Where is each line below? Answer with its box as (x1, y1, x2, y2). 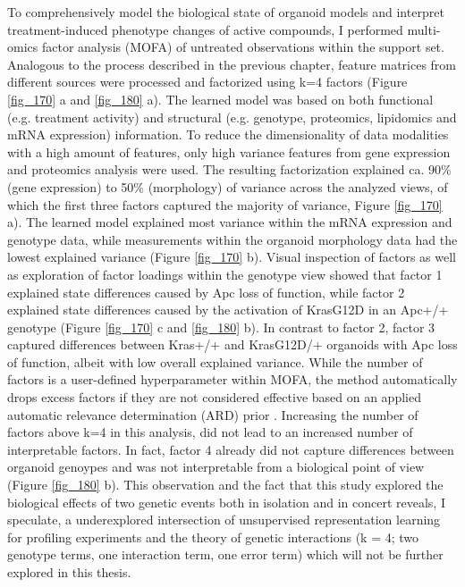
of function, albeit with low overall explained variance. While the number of (7, 352, 423, 371)
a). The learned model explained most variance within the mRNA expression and (7, 213, 452, 231)
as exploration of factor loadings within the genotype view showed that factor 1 (7, 264, 443, 283)
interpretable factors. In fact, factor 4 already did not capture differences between (7, 440, 454, 458)
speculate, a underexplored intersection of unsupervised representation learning (7, 510, 441, 529)
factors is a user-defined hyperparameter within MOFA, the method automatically (7, 370, 458, 389)
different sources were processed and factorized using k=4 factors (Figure (7, 72, 408, 91)
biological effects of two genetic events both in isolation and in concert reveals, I (7, 492, 445, 511)
